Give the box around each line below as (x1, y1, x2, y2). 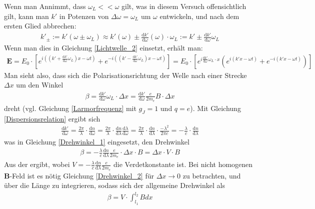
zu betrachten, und (182, 170, 241, 180)
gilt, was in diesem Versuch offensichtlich (121, 1, 246, 11)
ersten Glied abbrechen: (4, 20, 76, 31)
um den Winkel (16, 79, 63, 90)
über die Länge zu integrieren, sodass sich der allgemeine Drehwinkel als (4, 180, 225, 190)
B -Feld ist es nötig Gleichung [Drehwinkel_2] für (4, 170, 154, 180)
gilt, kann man (4, 10, 49, 21)
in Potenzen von (59, 10, 109, 21)
